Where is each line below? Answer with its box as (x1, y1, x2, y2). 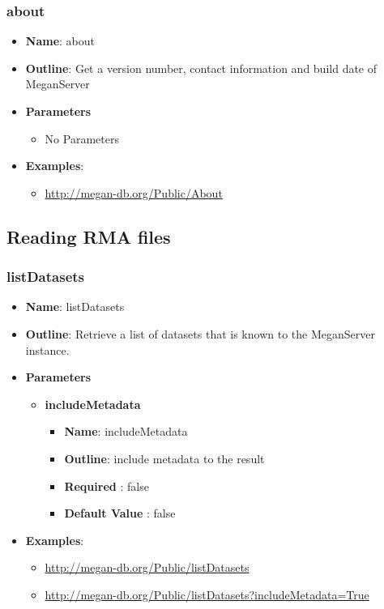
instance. (25, 341, 70, 358)
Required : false (64, 477, 149, 494)
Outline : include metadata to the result (64, 449, 265, 466)
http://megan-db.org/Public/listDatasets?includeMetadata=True (45, 586, 369, 603)
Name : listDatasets (25, 298, 125, 315)
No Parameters (45, 130, 119, 147)
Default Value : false (64, 505, 176, 522)
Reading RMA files (6, 224, 171, 249)
